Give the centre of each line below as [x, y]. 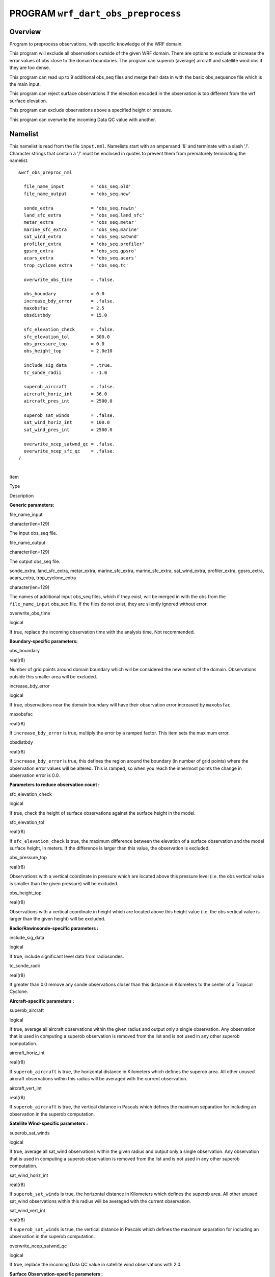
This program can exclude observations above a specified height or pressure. [91, 110]
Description [22, 495]
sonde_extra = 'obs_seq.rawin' [80, 208]
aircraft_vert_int [25, 1088]
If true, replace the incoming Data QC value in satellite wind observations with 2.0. [95, 1265]
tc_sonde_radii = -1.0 [65, 372]
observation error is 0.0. [35, 775]
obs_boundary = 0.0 [64, 294]
